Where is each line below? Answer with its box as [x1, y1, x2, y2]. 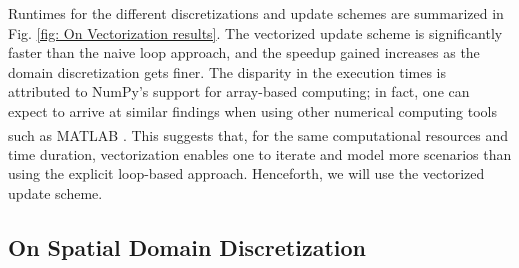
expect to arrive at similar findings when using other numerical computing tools [8, 100, 497, 121]
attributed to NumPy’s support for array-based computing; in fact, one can [8, 81, 470, 102]
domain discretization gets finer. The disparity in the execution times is [8, 61, 446, 82]
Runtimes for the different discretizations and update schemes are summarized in [8, 3, 504, 23]
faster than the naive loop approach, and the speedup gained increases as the [8, 42, 480, 63]
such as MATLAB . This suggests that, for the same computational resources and [8, 124, 509, 145]
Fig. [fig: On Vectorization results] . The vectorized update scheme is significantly [8, 22, 503, 43]
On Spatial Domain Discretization [8, 231, 367, 262]
